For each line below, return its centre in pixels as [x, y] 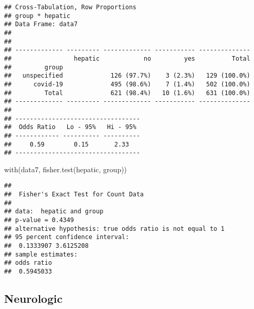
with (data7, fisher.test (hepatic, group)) [66, 169]
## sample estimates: [41, 254]
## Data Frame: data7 [41, 24]
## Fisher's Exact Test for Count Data [74, 195]
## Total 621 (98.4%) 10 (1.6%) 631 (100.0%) [127, 93]
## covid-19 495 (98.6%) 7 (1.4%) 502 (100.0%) [127, 84]
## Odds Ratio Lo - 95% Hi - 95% [70, 127]
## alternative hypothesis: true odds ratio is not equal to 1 [114, 229]
